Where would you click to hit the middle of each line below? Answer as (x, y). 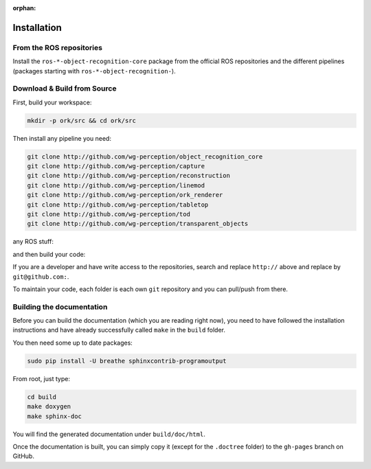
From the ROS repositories (58, 47)
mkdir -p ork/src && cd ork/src (82, 121)
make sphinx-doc (55, 416)
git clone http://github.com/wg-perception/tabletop (118, 205)
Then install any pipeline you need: (62, 138)
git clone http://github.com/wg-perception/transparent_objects (138, 224)
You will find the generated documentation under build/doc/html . (109, 434)
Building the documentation (60, 307)
